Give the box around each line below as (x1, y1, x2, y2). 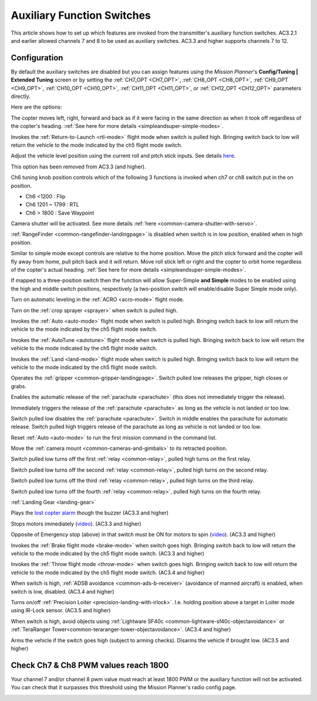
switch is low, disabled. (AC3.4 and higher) (11, 588, 114, 595)
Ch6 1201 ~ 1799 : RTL (25, 201, 79, 208)
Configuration (11, 53, 63, 63)
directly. (11, 93, 31, 100)
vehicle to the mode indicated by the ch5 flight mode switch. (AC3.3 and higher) (11, 550, 205, 557)
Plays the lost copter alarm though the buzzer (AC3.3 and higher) (11, 509, 169, 516)
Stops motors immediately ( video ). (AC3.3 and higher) (11, 520, 141, 527)
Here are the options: (11, 103, 62, 111)
